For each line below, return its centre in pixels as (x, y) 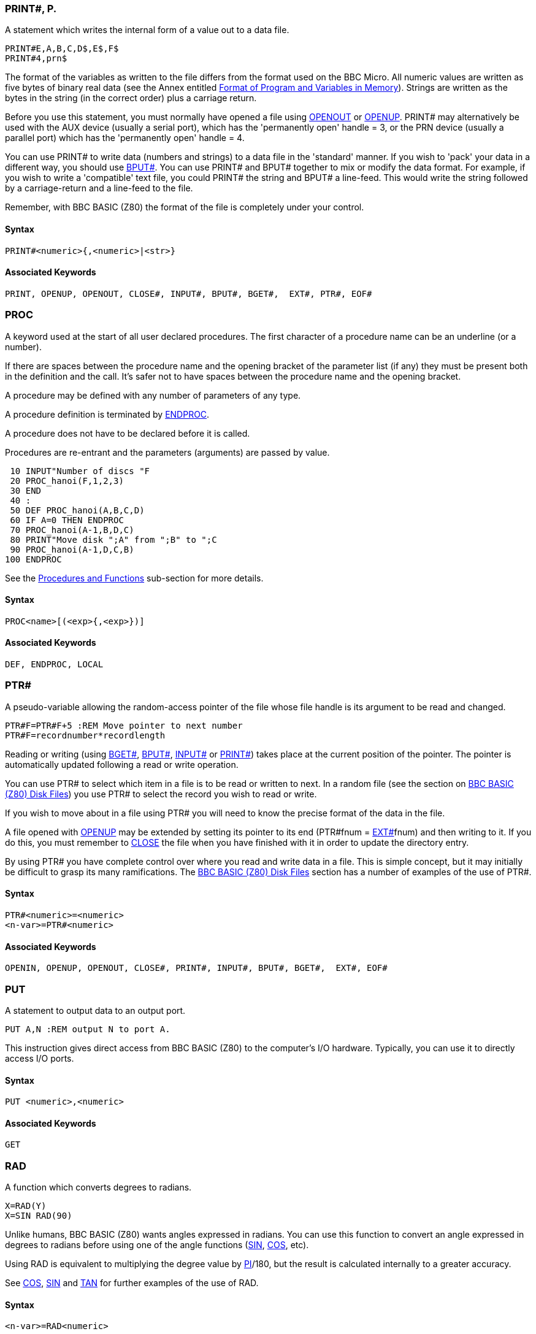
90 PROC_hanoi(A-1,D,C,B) (72, 549)
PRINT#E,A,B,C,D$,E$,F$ (62, 49)
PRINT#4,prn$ (36, 59)
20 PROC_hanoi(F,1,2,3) (67, 481)
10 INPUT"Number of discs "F (80, 471)
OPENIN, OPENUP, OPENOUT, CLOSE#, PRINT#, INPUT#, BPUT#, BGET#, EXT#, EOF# (196, 968)
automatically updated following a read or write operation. (122, 764)
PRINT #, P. (31, 9)
